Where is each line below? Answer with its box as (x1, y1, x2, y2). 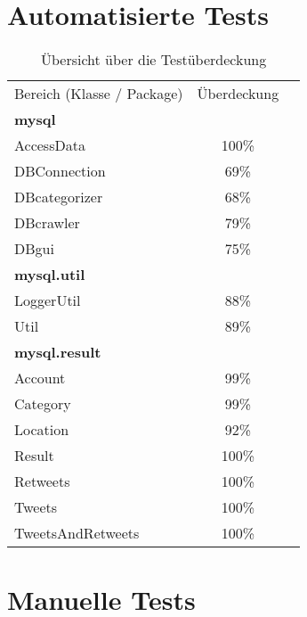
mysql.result (14, 341, 101, 363)
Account (14, 367, 66, 389)
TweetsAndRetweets (14, 522, 140, 544)
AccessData (14, 135, 85, 156)
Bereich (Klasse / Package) (14, 83, 183, 104)
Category (14, 393, 71, 415)
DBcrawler (14, 212, 80, 234)
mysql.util (14, 264, 85, 285)
